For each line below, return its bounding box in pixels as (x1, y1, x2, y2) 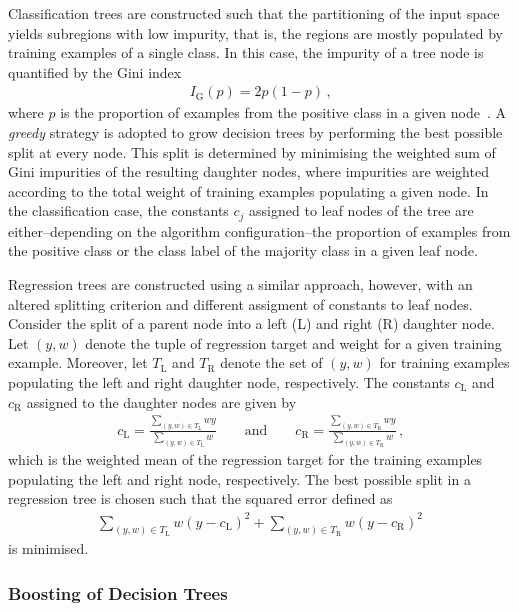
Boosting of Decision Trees (8, 580, 228, 605)
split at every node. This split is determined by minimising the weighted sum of (8, 141, 496, 162)
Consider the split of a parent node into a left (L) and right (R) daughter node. (8, 313, 495, 334)
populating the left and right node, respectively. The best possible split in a (8, 468, 471, 489)
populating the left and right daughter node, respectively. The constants (8, 371, 450, 392)
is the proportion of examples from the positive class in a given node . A (60, 102, 506, 123)
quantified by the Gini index (8, 61, 182, 82)
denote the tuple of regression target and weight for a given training (85, 332, 502, 353)
